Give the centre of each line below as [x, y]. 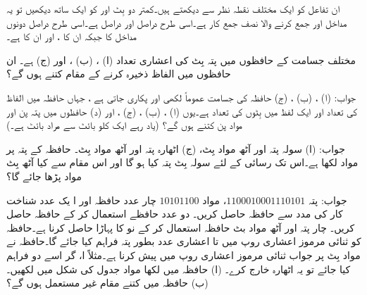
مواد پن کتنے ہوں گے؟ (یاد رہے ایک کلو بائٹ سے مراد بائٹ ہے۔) [124, 125]
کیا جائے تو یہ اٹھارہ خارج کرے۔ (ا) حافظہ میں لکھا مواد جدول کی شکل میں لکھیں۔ [179, 269]
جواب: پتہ [328, 200]
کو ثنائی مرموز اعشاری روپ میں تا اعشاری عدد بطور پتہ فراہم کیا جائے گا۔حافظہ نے [184, 241]
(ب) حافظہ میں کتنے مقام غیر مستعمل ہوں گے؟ [107, 283]
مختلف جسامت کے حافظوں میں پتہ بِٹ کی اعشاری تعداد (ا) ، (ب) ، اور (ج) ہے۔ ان [181, 59]
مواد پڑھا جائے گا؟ [44, 176]
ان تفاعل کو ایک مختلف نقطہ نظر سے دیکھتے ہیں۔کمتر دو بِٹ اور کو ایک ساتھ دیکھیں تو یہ [173, 8]
